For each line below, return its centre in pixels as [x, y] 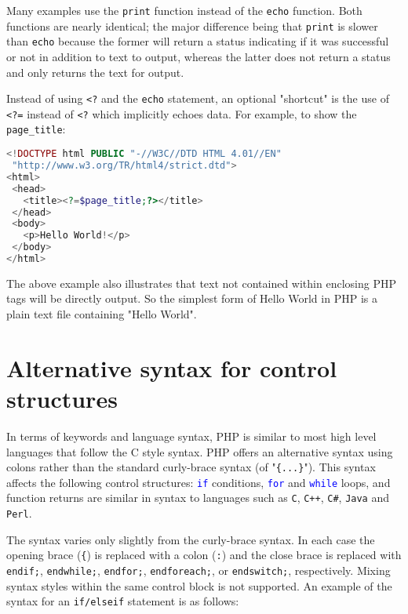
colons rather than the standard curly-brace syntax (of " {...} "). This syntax [191, 467]
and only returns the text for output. [95, 72]
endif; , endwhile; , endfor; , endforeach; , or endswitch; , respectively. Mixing [199, 570]
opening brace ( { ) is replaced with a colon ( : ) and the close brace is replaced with [204, 555]
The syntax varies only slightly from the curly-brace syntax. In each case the [191, 539]
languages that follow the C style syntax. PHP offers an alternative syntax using [200, 451]
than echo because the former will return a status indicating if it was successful [198, 41]
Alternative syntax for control [172, 367]
